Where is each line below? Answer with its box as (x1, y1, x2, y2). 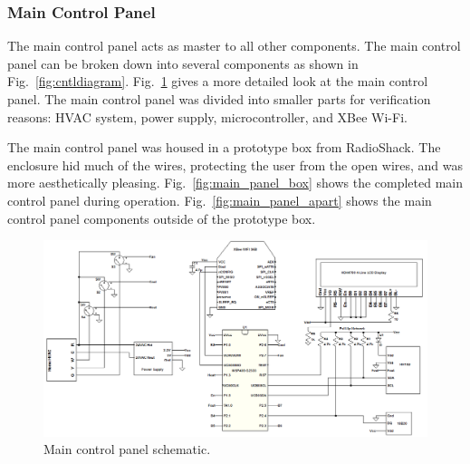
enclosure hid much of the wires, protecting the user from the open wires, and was (7, 155, 464, 174)
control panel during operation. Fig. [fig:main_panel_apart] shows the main (7, 190, 432, 209)
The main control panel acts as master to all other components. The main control (7, 36, 461, 55)
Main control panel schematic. (43, 440, 211, 459)
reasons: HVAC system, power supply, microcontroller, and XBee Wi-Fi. (7, 107, 408, 126)
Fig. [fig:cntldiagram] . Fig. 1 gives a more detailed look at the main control (7, 72, 428, 91)
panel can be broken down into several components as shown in (7, 53, 359, 72)
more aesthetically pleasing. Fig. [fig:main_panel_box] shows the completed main (7, 173, 464, 192)
